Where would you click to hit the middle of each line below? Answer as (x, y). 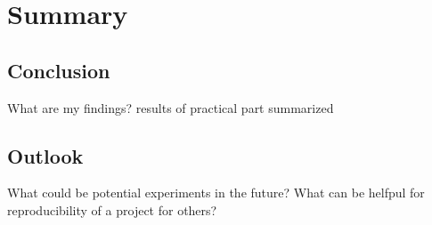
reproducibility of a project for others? (112, 209)
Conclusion (59, 70)
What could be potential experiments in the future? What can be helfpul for (216, 193)
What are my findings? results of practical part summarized (171, 107)
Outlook (45, 155)
